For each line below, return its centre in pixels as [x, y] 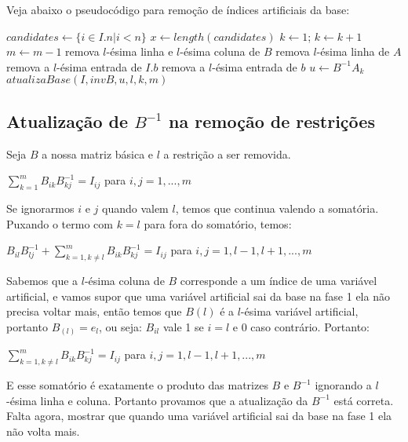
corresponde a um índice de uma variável [279, 280]
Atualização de [67, 121]
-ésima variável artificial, [299, 311]
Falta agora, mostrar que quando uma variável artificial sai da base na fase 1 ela [199, 416]
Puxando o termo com [60, 223]
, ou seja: [120, 326]
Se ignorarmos [40, 208]
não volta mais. [43, 431]
